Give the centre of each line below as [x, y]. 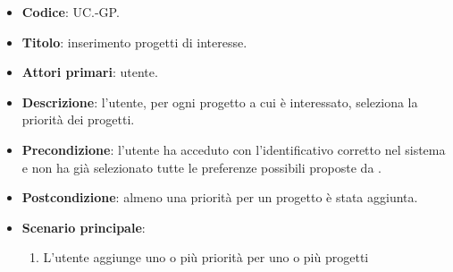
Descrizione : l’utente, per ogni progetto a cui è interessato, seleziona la [220, 102]
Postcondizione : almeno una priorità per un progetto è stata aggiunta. [220, 197]
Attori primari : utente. [90, 72]
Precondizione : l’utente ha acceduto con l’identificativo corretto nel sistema [234, 149]
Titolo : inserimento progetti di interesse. [134, 42]
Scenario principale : [84, 227]
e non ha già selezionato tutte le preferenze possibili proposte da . [201, 167]
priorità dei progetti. [78, 119]
